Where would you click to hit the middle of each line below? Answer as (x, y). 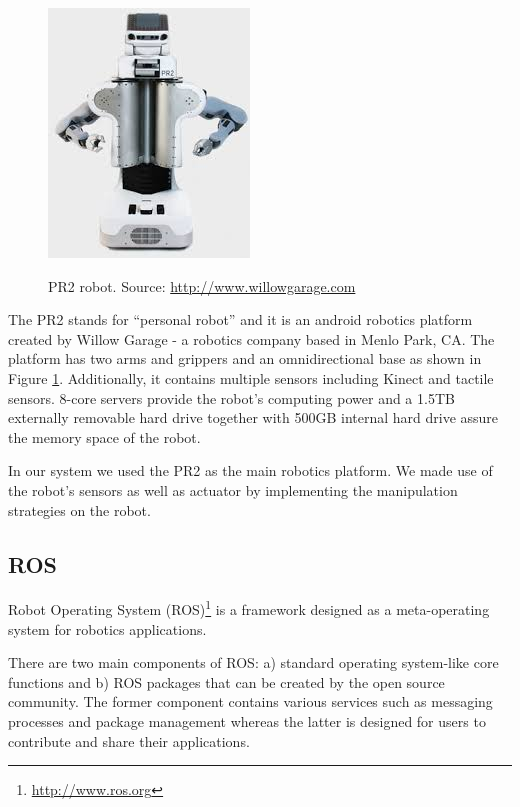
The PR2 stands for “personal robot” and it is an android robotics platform (240, 319)
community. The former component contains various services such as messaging (250, 701)
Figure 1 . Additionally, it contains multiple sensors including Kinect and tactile (251, 377)
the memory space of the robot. (104, 436)
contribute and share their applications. (129, 740)
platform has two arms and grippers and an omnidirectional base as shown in (245, 358)
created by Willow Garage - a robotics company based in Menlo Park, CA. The (251, 338)
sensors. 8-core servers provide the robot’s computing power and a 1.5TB (231, 397)
